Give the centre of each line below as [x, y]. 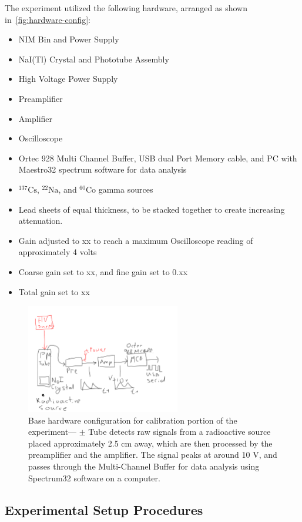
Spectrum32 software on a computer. [94, 478]
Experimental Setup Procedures [104, 509]
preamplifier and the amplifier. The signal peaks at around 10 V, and [153, 455]
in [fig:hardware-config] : [48, 19]
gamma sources [126, 189]
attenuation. [41, 221]
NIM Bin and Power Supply [69, 39]
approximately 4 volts [58, 252]
